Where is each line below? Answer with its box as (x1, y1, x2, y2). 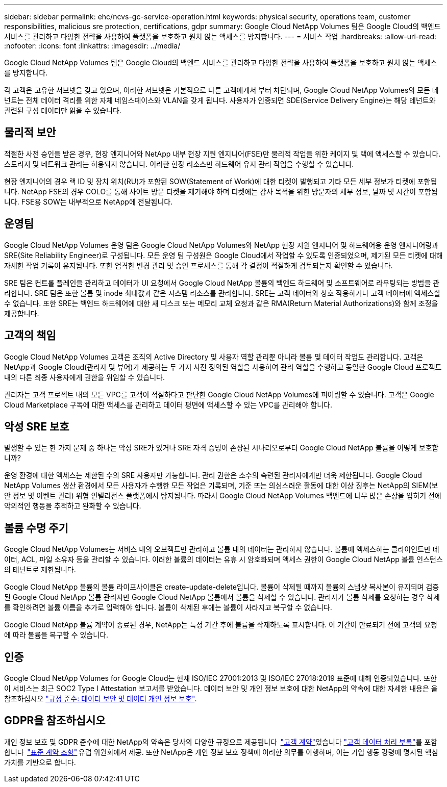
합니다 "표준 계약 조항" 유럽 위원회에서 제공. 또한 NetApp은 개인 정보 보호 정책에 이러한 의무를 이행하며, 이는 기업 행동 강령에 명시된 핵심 (4, 747, 438, 756)
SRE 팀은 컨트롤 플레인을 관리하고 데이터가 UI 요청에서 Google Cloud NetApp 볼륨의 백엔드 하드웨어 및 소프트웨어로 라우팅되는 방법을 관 (4, 278, 440, 287)
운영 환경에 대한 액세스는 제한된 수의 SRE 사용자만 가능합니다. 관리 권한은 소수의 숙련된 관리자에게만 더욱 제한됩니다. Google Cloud (4, 471, 422, 480)
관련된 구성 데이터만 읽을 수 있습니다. (4, 106, 121, 115)
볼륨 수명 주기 (4, 521, 68, 535)
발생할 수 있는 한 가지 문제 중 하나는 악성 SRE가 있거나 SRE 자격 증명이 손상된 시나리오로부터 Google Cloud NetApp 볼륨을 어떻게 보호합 (4, 443, 439, 452)
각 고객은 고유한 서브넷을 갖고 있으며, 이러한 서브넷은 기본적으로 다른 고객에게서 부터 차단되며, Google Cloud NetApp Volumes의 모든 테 (4, 86, 439, 94)
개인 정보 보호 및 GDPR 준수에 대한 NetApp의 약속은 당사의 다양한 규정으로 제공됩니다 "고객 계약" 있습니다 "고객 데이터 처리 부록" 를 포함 (4, 737, 437, 746)
